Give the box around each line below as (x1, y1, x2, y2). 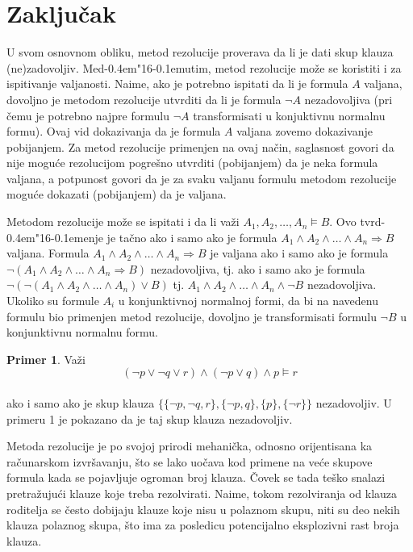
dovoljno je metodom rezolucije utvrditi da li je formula (6, 90, 282, 107)
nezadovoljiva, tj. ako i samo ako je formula (150, 260, 365, 277)
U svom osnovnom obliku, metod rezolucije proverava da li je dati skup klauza (6, 44, 394, 61)
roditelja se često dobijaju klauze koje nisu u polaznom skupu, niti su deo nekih (6, 500, 400, 517)
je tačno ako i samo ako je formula (106, 228, 277, 245)
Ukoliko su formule (6, 292, 99, 309)
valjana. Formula (6, 245, 90, 261)
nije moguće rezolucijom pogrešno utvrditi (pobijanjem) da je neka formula (6, 154, 378, 171)
